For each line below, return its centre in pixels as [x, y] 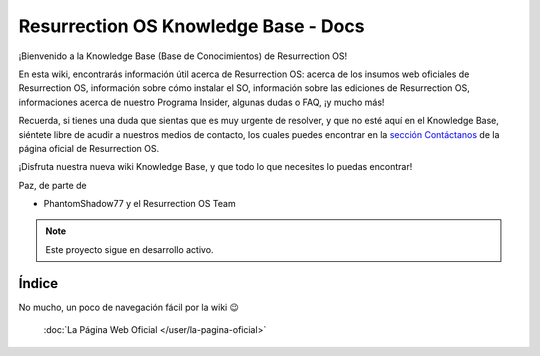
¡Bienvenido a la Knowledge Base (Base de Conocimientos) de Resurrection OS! [183, 56]
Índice [38, 283]
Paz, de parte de [52, 185]
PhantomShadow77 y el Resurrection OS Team [139, 204]
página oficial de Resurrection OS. [89, 148]
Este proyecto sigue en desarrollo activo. [129, 249]
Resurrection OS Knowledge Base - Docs [191, 26]
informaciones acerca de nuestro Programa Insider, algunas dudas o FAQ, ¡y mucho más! [201, 102]
